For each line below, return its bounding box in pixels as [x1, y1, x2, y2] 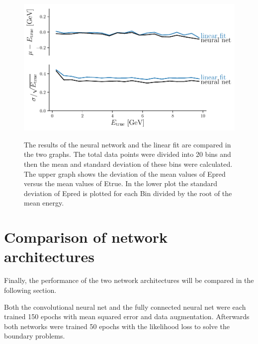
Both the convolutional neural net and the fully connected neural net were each [4, 301, 246, 312]
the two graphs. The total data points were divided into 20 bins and [24, 149, 231, 159]
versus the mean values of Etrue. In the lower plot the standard [24, 178, 218, 189]
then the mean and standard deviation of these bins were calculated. [24, 159, 233, 169]
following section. [4, 284, 57, 295]
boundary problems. [4, 331, 65, 341]
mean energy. [24, 198, 64, 208]
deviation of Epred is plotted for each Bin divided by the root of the [24, 188, 232, 198]
